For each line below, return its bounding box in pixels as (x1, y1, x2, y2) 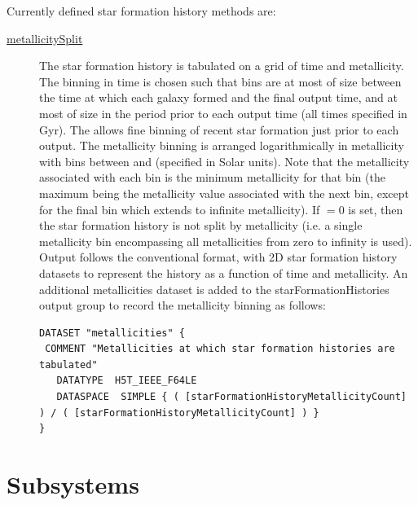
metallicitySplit (7, 29, 83, 46)
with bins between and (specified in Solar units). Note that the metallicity (39, 152, 410, 169)
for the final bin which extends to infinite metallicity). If (39, 200, 320, 217)
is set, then (348, 200, 403, 217)
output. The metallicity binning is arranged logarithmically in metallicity (39, 137, 404, 154)
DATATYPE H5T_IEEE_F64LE (56, 375, 197, 387)
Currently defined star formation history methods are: (7, 2, 276, 19)
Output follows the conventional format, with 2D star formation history (39, 248, 398, 266)
